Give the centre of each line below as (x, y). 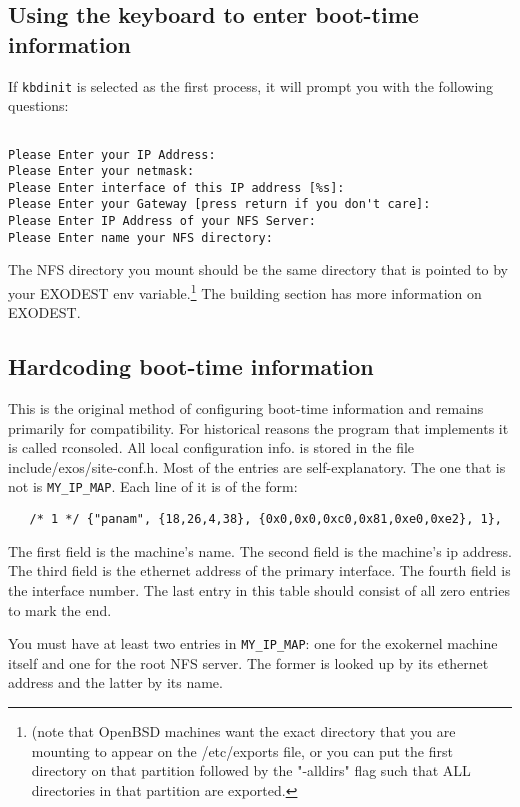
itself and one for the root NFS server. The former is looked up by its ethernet (248, 662)
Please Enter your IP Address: (112, 154)
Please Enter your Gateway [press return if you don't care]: (219, 204)
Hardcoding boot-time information (191, 366)
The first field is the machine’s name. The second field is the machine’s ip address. (260, 550)
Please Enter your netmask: (101, 171)
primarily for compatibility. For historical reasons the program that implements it (258, 427)
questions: (38, 105)
